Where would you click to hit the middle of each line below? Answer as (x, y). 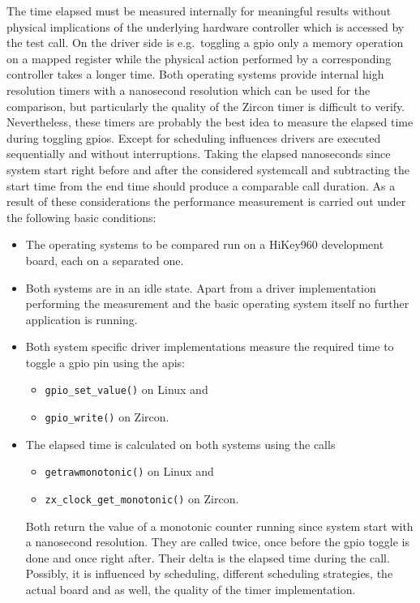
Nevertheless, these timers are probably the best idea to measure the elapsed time (210, 122)
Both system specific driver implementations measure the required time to (210, 346)
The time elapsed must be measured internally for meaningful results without (199, 11)
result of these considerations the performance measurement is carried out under (206, 201)
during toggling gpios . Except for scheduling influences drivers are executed (194, 137)
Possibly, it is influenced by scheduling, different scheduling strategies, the (209, 573)
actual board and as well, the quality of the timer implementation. (191, 590)
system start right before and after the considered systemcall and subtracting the (208, 169)
